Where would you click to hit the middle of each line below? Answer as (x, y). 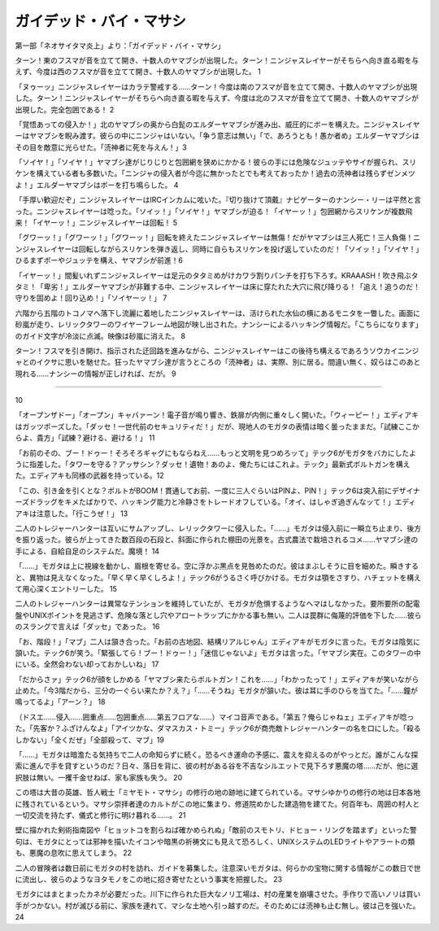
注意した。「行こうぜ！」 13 (82, 514)
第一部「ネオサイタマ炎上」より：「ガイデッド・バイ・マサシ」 (120, 46)
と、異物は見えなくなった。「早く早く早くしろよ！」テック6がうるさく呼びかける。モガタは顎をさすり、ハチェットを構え (218, 577)
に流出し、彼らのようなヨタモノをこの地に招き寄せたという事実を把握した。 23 (149, 879)
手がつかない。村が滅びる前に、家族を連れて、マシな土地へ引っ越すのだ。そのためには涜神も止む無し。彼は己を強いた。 (217, 905)
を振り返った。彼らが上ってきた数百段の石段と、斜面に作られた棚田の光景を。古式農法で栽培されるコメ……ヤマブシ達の (217, 540)
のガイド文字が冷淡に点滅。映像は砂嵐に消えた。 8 (100, 336)
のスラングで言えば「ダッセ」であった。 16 (87, 627)
